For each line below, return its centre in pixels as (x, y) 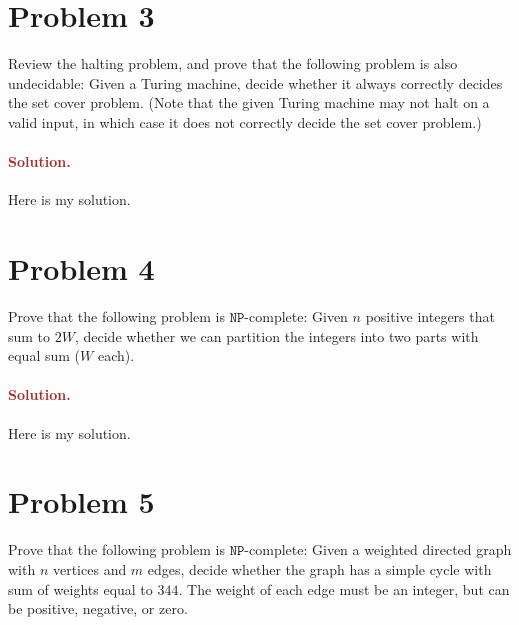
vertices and (89, 568)
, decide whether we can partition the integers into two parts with (276, 335)
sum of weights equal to (80, 588)
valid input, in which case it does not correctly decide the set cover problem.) (245, 121)
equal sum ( (44, 355)
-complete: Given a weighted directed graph (378, 549)
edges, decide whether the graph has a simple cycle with (319, 568)
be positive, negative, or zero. (98, 608)
